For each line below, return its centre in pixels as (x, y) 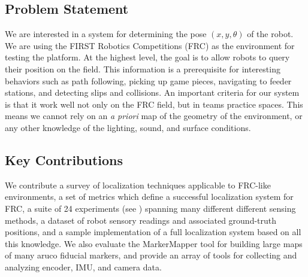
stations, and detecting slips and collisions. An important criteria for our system (152, 92)
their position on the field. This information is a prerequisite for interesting (143, 69)
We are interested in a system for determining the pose (106, 34)
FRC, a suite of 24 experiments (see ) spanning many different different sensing (150, 208)
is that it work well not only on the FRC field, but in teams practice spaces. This (154, 104)
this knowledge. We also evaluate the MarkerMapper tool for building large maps (154, 243)
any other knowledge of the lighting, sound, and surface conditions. (128, 127)
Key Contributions (64, 159)
